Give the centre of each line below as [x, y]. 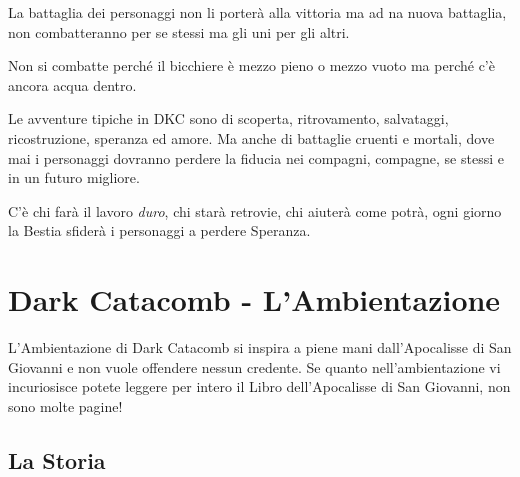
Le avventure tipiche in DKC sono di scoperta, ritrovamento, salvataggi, [228, 118]
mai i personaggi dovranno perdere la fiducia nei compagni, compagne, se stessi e [256, 157]
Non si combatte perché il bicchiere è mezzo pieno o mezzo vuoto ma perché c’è [251, 65]
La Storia [57, 459]
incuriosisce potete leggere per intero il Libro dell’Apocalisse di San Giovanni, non [259, 386]
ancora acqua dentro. [72, 84]
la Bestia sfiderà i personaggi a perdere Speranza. [159, 230]
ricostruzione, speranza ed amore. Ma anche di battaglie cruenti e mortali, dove [251, 137]
